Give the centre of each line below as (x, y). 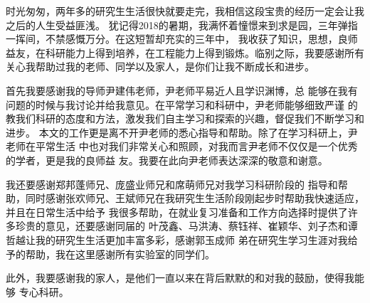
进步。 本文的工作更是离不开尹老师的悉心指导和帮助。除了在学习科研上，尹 (182, 132)
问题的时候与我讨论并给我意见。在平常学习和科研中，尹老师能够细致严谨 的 (182, 104)
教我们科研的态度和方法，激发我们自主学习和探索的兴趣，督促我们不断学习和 (185, 118)
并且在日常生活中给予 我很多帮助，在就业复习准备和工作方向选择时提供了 (177, 212)
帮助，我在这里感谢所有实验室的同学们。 (120, 254)
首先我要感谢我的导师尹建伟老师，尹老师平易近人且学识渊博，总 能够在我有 (182, 90)
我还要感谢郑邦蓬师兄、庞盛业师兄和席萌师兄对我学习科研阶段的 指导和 (172, 184)
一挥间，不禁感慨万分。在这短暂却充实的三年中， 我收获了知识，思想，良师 (182, 39)
